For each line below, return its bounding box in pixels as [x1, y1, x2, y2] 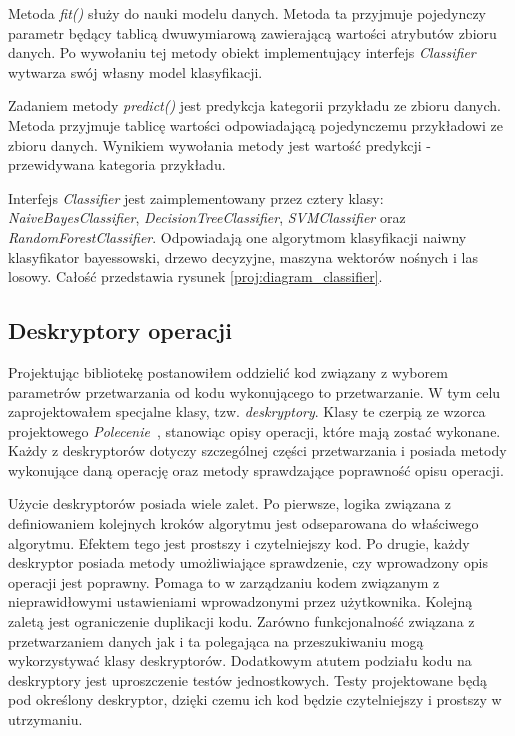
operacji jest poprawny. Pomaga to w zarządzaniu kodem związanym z [8, 571, 440, 592]
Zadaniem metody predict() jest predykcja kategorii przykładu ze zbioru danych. [8, 95, 501, 116]
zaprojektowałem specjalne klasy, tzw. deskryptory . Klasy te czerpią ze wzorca [8, 401, 486, 422]
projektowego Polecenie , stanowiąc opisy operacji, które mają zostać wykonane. [8, 420, 501, 441]
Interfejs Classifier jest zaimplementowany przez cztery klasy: [8, 187, 384, 208]
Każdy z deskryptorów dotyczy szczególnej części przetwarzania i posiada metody [8, 440, 507, 461]
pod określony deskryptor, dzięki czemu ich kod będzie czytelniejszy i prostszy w [8, 689, 502, 710]
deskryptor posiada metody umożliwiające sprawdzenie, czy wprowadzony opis [8, 552, 488, 573]
